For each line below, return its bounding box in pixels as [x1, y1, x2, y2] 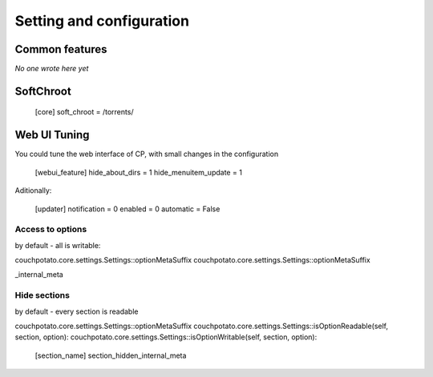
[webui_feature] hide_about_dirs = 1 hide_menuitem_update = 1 [34, 167, 242, 177]
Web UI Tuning [14, 128, 90, 142]
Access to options [14, 224, 87, 235]
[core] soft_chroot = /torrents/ [34, 107, 134, 117]
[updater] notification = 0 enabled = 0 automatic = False [34, 204, 221, 214]
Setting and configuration [14, 12, 190, 30]
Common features [14, 42, 107, 56]
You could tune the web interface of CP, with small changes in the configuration [14, 149, 279, 159]
